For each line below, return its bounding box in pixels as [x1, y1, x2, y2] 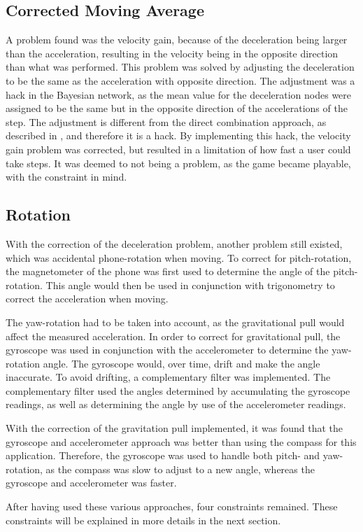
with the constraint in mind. [6, 169, 127, 184]
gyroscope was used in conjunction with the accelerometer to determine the [6, 342, 329, 357]
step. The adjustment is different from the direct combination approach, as [6, 114, 327, 129]
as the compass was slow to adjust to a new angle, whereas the [45, 461, 315, 476]
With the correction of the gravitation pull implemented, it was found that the [6, 421, 343, 435]
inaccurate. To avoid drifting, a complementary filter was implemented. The [6, 370, 331, 384]
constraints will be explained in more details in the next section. [6, 512, 281, 527]
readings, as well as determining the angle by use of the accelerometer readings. [6, 397, 346, 412]
